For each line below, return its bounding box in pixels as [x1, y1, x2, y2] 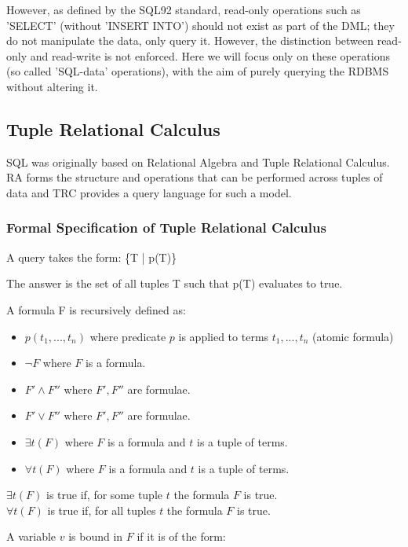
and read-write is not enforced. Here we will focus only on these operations [30, 47, 390, 64]
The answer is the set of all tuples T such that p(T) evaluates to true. [6, 275, 343, 292]
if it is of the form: [137, 528, 226, 545]
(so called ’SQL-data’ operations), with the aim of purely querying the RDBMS [6, 63, 389, 79]
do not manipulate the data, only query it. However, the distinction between [6, 32, 374, 49]
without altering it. [6, 78, 98, 94]
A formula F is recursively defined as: [6, 301, 186, 318]
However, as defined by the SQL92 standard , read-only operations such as [6, 2, 361, 17]
